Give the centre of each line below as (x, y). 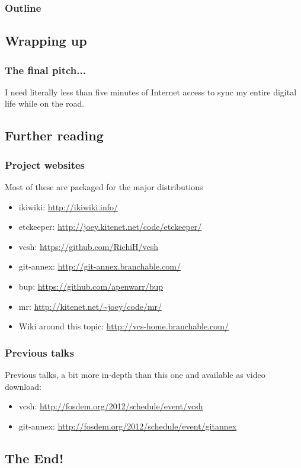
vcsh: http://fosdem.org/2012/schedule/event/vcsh (111, 406)
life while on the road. (45, 103)
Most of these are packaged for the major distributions (104, 187)
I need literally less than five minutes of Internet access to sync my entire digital (151, 92)
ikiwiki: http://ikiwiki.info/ (68, 206)
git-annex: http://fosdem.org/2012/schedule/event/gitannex (128, 426)
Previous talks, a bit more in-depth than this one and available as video (135, 374)
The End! (34, 458)
